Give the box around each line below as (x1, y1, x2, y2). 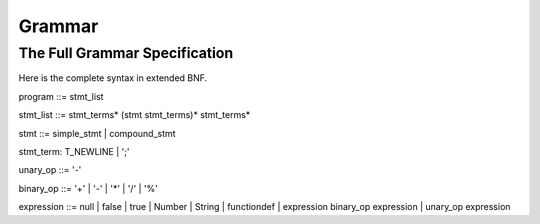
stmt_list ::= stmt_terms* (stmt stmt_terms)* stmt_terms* (18, 109, 251, 121)
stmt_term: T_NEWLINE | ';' (18, 145, 130, 157)
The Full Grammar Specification (18, 44, 234, 62)
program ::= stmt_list (18, 90, 104, 102)
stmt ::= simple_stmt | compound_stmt (18, 127, 176, 139)
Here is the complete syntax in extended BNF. (18, 72, 208, 84)
